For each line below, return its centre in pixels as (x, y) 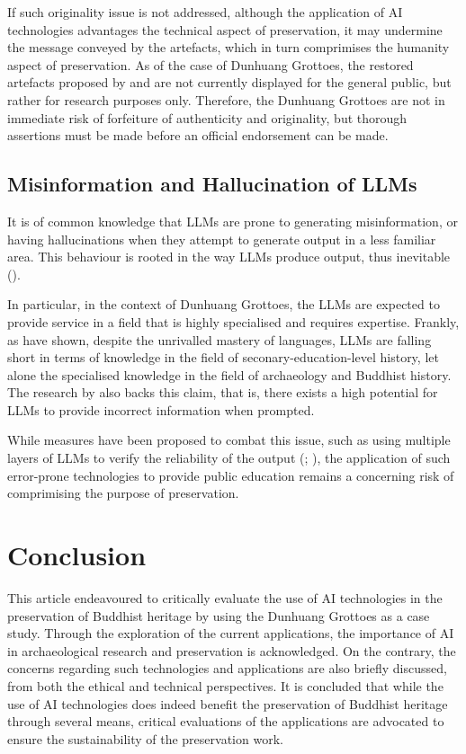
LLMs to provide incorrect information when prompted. (161, 409)
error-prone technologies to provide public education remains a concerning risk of (231, 475)
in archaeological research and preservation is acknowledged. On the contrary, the (232, 650)
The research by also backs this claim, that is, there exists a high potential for (223, 392)
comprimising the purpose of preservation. (123, 493)
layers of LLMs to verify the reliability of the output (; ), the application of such (229, 458)
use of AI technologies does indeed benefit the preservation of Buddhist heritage (228, 703)
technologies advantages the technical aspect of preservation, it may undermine (225, 29)
